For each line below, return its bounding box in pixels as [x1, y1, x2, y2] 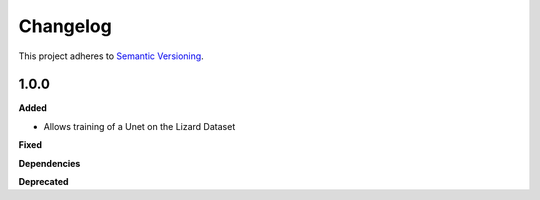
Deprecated [18, 176, 69, 188]
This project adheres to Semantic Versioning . [18, 50, 204, 62]
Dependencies [18, 157, 81, 169]
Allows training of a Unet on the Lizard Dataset [43, 120, 236, 132]
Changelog [18, 15, 112, 37]
